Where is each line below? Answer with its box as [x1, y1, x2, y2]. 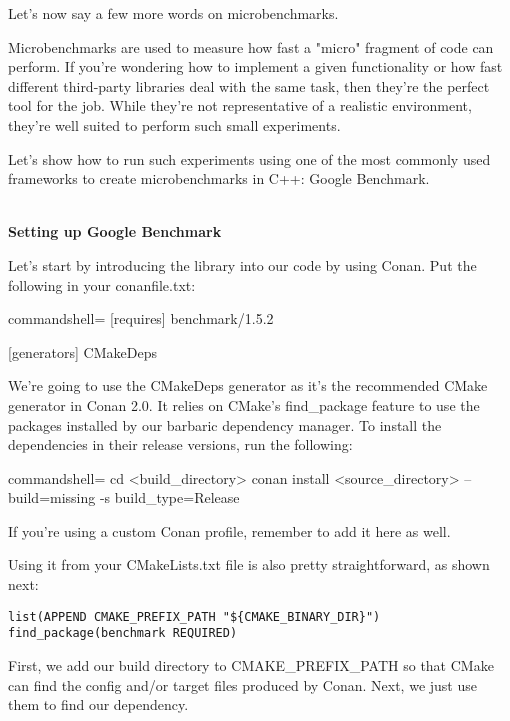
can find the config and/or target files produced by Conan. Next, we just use [8, 674, 477, 695]
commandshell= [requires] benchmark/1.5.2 [8, 308, 274, 329]
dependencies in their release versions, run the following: [8, 434, 353, 455]
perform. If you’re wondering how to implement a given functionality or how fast [8, 56, 503, 77]
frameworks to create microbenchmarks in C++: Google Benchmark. [8, 168, 430, 189]
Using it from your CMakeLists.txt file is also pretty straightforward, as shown [8, 554, 490, 575]
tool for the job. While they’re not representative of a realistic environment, [8, 95, 472, 116]
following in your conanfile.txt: [8, 274, 196, 295]
